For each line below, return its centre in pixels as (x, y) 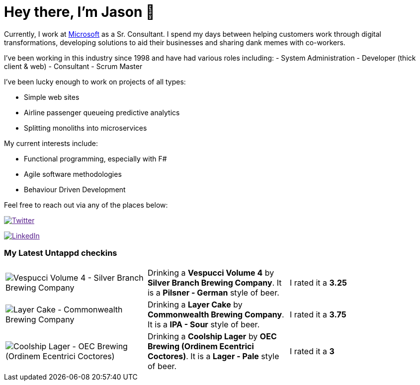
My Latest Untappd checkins (61, 253)
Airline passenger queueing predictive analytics (102, 112)
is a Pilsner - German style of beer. (213, 292)
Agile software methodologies (73, 174)
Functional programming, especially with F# (95, 158)
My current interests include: (51, 143)
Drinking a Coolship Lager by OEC (212, 336)
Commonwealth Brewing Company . (216, 314)
